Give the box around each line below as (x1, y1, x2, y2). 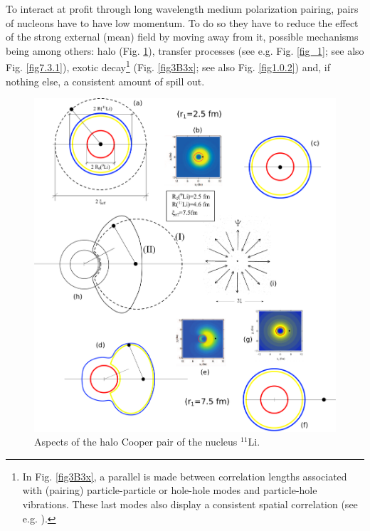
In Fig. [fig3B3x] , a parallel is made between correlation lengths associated (22, 468, 347, 483)
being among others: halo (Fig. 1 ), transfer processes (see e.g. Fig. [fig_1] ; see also (6, 43, 364, 58)
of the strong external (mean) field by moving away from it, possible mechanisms (6, 29, 359, 44)
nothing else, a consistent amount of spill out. (6, 73, 205, 88)
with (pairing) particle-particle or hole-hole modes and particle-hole (22, 483, 317, 498)
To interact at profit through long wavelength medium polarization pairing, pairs (6, 1, 359, 16)
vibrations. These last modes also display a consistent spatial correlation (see (22, 496, 358, 511)
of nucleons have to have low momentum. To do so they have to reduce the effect (6, 15, 359, 30)
